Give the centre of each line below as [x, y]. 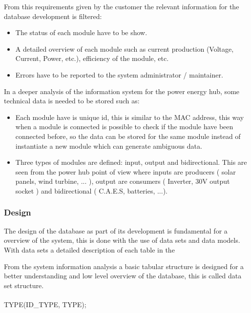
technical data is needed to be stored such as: [72, 101]
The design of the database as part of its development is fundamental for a [116, 230]
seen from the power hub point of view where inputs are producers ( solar [125, 171]
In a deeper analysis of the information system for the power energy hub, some [122, 91]
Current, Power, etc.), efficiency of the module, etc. [92, 58]
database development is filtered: [53, 16]
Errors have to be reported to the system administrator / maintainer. [119, 74]
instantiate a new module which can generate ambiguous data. [109, 146]
